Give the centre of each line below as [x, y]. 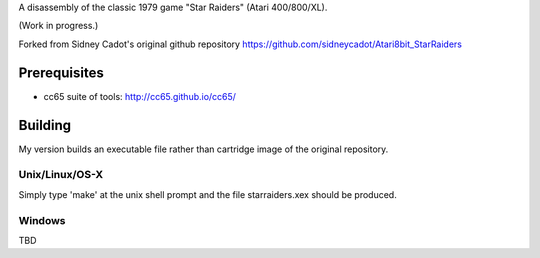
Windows [42, 220]
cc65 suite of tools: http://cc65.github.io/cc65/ [140, 96]
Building [45, 125]
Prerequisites [61, 72]
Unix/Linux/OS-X [61, 175]
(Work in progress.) [58, 26]
